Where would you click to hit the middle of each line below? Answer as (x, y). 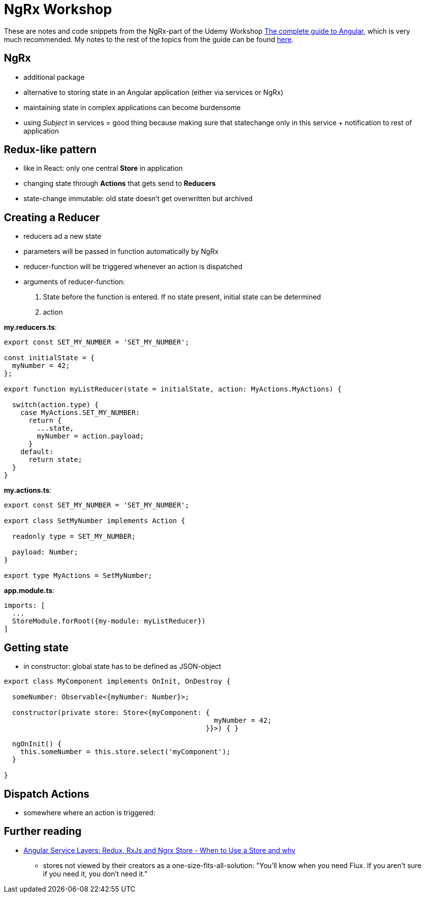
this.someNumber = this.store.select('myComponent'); (125, 752)
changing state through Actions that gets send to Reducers (120, 184)
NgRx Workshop (58, 9)
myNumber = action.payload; (90, 436)
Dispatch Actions (47, 794)
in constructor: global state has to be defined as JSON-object (122, 667)
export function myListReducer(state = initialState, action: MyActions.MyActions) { (173, 389)
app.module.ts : (29, 591)
